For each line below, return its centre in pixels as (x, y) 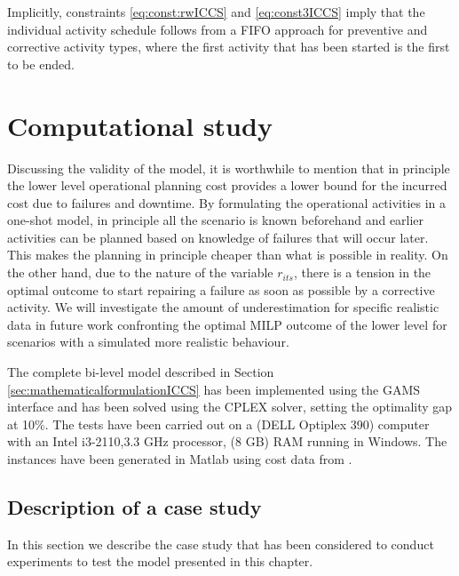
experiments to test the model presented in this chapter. (160, 561)
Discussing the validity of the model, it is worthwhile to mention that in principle (229, 168)
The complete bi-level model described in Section (141, 372)
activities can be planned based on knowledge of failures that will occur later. (218, 237)
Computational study (140, 125)
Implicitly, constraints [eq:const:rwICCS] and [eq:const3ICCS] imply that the (216, 12)
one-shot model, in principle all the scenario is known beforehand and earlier (216, 220)
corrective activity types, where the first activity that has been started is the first (229, 47)
